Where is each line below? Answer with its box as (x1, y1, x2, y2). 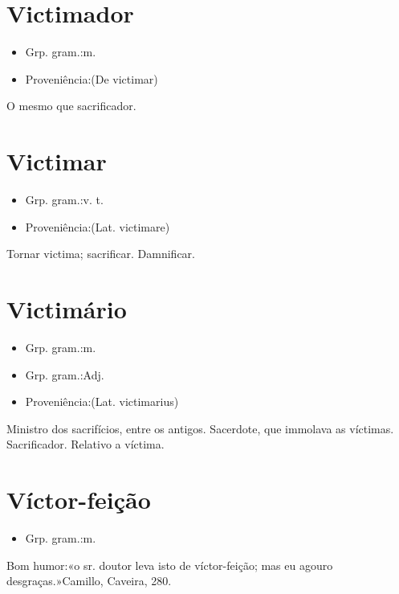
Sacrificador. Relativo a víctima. (6, 436, 165, 453)
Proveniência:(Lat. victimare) (25, 218, 170, 235)
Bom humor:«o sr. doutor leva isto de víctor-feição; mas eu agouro (6, 556, 333, 573)
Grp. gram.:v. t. (25, 191, 104, 208)
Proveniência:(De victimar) (25, 70, 158, 87)
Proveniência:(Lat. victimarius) (25, 393, 179, 410)
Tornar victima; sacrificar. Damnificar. (6, 245, 195, 262)
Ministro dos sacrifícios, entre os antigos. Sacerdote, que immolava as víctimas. (6, 420, 394, 436)
